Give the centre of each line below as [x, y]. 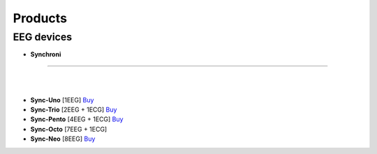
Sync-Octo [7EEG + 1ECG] [69, 129]
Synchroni [46, 54]
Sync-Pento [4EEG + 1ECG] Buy [77, 119]
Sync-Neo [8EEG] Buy [63, 139]
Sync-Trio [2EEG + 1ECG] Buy [74, 109]
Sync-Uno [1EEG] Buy [62, 100]
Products [40, 18]
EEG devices [43, 37]
